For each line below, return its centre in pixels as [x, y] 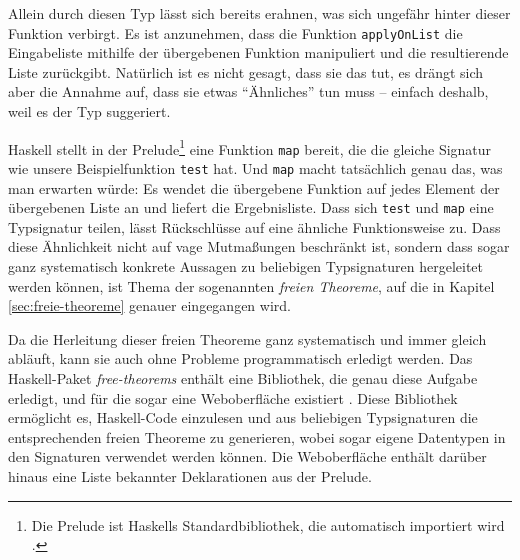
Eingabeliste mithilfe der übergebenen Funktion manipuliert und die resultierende [258, 52]
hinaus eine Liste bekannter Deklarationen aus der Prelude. [190, 475]
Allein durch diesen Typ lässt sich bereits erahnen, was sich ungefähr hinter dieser [259, 13]
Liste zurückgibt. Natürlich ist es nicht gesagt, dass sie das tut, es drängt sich [246, 71]
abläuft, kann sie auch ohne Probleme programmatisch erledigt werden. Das [240, 358]
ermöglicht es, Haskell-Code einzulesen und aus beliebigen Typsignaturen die [243, 417]
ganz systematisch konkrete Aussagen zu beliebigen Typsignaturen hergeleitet [245, 266]
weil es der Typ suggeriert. [89, 111]
